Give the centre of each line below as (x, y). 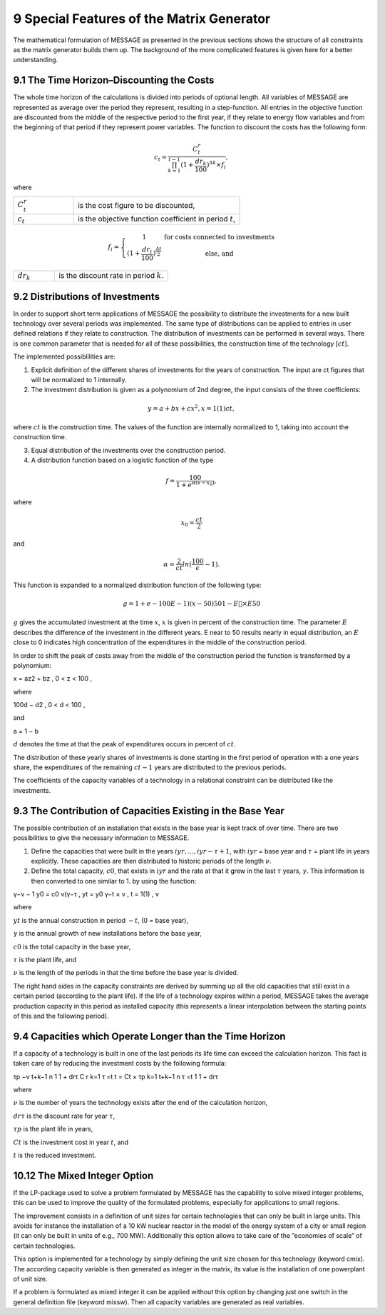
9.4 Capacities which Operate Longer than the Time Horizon (149, 1036)
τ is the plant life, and (45, 960)
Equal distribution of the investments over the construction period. (128, 450)
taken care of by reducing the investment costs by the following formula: (120, 1064)
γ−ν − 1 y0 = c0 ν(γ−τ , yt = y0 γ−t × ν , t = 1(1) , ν (86, 894)
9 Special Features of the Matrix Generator (142, 19)
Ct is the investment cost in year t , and (71, 1142)
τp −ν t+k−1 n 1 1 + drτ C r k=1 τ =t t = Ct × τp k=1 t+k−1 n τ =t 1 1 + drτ (116, 1076)
